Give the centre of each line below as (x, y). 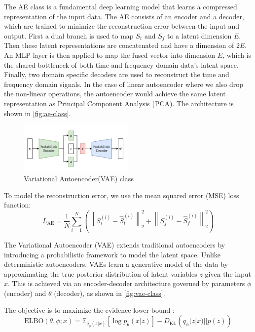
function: (18, 205)
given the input (228, 273)
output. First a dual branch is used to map (69, 35)
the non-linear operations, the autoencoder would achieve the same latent (115, 94)
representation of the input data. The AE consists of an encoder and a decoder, (124, 16)
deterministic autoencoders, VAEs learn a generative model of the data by (116, 264)
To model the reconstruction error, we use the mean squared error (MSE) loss (122, 195)
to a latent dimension (199, 35)
